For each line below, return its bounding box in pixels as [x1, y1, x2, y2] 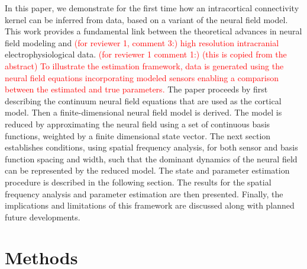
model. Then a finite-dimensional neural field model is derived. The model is [5, 106, 282, 119]
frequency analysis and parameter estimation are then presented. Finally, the [5, 187, 283, 200]
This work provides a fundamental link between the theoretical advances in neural [5, 25, 302, 37]
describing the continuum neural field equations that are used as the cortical [5, 94, 282, 107]
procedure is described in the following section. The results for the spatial [5, 175, 272, 188]
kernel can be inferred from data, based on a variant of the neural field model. [5, 13, 288, 25]
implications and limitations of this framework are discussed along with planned [5, 199, 295, 212]
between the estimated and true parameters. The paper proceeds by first [5, 83, 268, 95]
